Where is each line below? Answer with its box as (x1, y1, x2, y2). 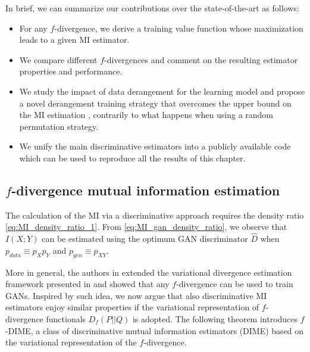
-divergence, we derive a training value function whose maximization (54, 21, 303, 34)
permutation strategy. (19, 120, 99, 132)
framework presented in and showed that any (5, 278, 170, 290)
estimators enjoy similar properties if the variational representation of (5, 301, 259, 313)
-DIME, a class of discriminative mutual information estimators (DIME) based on (5, 324, 304, 337)
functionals (46, 312, 86, 325)
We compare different (19, 53, 98, 66)
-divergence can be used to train (176, 278, 293, 290)
